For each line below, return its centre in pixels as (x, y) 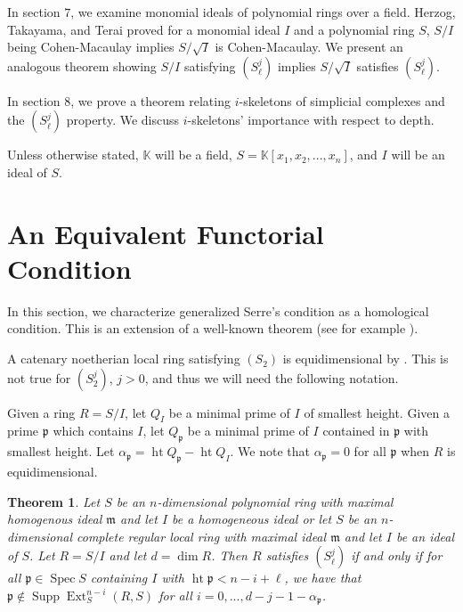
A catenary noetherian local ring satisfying (124, 359)
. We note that (270, 451)
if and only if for (397, 555)
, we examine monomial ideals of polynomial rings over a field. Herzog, (263, 12)
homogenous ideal (55, 519)
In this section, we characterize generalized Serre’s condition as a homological (218, 310)
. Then (229, 555)
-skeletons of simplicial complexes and (342, 100)
